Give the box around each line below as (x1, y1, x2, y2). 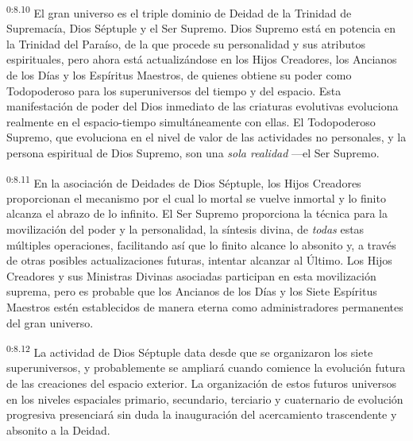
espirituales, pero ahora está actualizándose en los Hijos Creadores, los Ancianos (6, 51, 397, 68)
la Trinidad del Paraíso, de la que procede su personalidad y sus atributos (6, 35, 366, 52)
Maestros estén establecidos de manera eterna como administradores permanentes (6, 299, 403, 315)
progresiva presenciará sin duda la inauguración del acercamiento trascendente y (6, 406, 397, 423)
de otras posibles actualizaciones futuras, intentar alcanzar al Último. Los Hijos (6, 252, 392, 269)
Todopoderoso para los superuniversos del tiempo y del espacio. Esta (6, 82, 342, 99)
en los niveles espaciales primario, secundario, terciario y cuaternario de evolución (6, 390, 403, 407)
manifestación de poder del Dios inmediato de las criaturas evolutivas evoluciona (6, 98, 399, 114)
